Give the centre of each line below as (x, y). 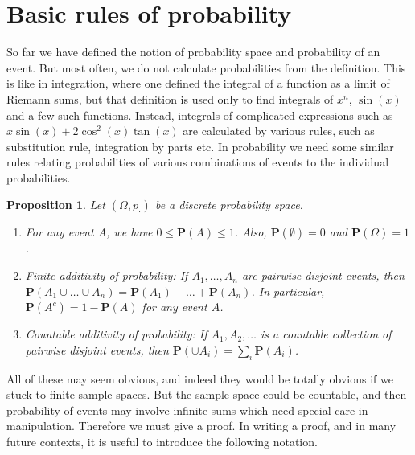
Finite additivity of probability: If (107, 275)
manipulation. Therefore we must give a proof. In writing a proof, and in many (201, 426)
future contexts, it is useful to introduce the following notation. (162, 442)
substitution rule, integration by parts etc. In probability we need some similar (200, 146)
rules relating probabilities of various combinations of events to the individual (198, 162)
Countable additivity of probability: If (116, 334)
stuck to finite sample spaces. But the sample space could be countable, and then (207, 394)
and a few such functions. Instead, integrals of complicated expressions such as (200, 115)
